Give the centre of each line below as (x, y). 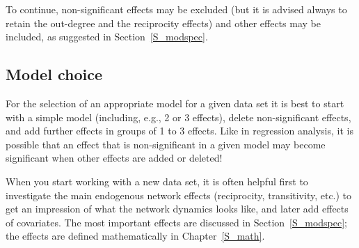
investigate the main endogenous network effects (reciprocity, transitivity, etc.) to (179, 195)
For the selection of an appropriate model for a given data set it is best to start (175, 103)
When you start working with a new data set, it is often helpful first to (157, 181)
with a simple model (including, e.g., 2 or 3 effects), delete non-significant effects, (178, 117)
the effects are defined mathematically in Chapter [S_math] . (135, 236)
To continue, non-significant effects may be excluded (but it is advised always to (176, 9)
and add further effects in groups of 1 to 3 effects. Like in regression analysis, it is (179, 131)
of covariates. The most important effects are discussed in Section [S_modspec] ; (177, 222)
